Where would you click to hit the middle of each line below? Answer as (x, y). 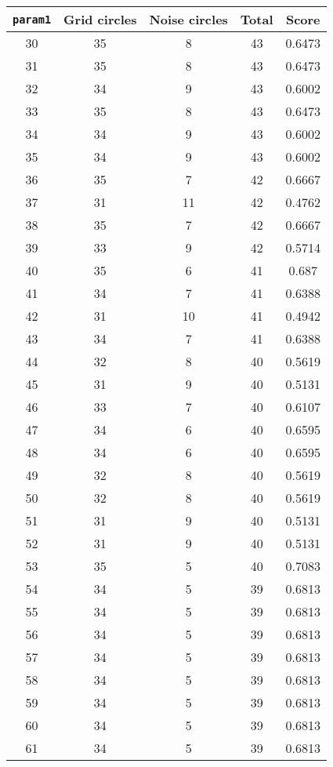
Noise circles (188, 19)
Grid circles (100, 19)
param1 (32, 19)
